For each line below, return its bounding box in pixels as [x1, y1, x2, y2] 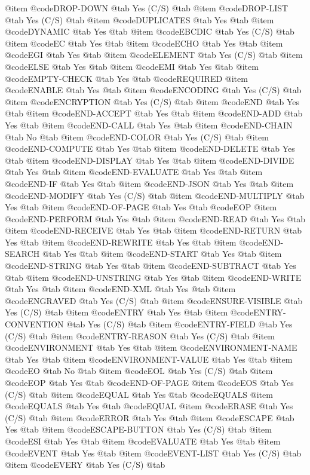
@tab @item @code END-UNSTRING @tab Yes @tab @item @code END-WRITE [5, 271, 302, 283]
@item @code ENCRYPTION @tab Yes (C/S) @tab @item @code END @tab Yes [5, 95, 300, 108]
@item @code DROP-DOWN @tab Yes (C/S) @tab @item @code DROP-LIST [5, 2, 288, 14]
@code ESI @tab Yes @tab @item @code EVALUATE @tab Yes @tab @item [5, 434, 281, 447]
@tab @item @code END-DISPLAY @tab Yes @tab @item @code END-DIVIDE [5, 154, 294, 166]
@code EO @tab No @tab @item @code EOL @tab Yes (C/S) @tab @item [5, 364, 273, 377]
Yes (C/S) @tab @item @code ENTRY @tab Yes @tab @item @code [5, 306, 254, 318]
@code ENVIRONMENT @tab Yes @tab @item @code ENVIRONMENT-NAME [5, 341, 297, 354]
